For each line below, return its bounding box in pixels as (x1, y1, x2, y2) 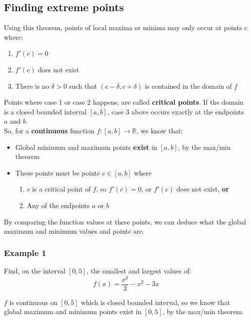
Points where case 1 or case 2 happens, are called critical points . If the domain (4, 97, 244, 107)
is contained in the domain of (145, 80, 232, 91)
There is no (15, 80, 50, 91)
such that (69, 80, 97, 91)
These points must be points (15, 167, 100, 177)
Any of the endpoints (27, 200, 90, 210)
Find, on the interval (4, 265, 66, 275)
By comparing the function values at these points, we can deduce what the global (4, 216, 246, 226)
